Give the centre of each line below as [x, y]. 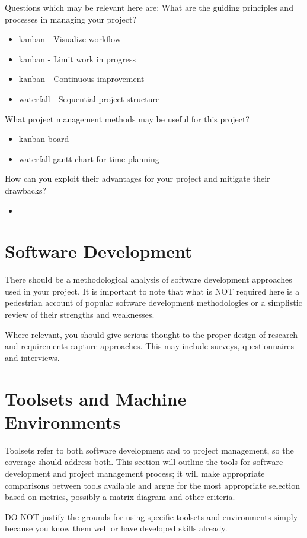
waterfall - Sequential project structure [89, 98]
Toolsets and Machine [96, 398]
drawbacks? [26, 190]
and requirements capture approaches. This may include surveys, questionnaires [150, 346]
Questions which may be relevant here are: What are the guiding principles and [149, 7]
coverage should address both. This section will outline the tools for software [144, 462]
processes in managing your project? [71, 19]
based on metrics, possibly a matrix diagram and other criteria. [120, 497]
